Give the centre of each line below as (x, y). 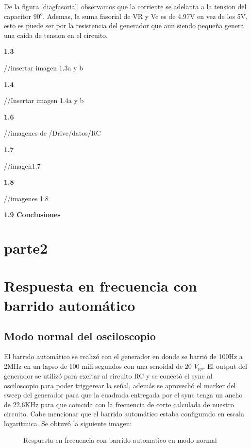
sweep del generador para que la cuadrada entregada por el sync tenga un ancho (123, 395)
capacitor (18, 16)
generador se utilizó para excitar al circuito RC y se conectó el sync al (108, 376)
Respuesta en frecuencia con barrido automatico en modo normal (120, 439)
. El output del (225, 366)
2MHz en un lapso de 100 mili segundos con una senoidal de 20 (98, 366)
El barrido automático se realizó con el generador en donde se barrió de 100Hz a (123, 356)
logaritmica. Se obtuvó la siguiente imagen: (68, 423)
